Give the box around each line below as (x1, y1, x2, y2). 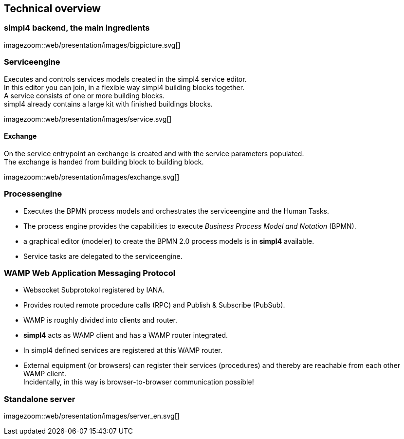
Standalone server (4, 394, 75, 404)
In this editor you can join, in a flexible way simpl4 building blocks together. (4, 83, 245, 91)
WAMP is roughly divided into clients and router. (23, 316, 178, 325)
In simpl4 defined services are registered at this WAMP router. (23, 346, 222, 355)
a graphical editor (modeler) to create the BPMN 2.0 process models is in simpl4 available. (23, 237, 314, 245)
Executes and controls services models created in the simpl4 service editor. (4, 74, 247, 83)
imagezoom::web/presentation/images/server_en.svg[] (4, 412, 180, 421)
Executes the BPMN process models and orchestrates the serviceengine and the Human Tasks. (23, 206, 330, 215)
